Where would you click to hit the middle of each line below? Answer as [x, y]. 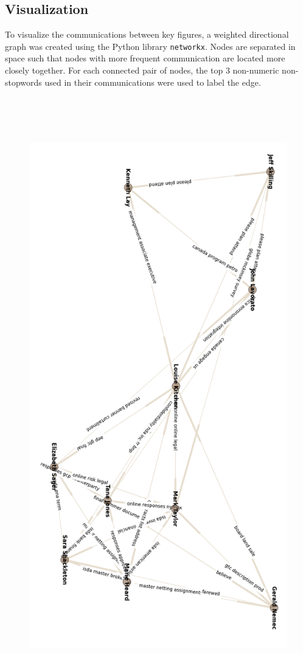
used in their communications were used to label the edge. [153, 82]
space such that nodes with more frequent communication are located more [145, 58]
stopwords [23, 82]
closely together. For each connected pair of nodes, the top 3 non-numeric [142, 70]
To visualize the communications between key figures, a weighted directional [147, 34]
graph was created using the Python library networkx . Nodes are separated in [150, 46]
